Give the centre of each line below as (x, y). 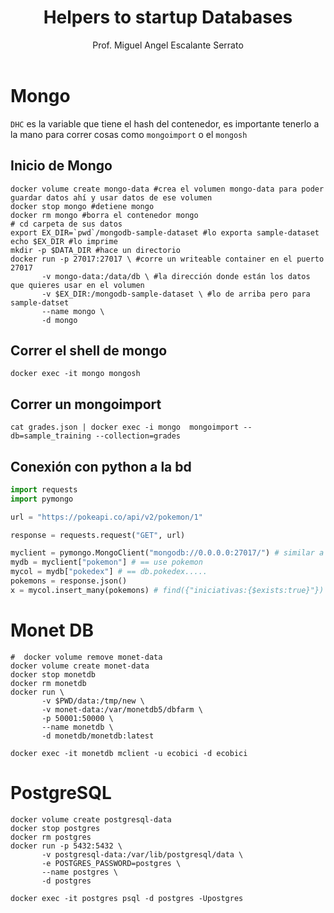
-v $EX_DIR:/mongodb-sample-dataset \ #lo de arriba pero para (176, 294)
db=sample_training (51, 436)
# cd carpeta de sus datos (66, 224)
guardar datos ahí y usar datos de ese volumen (111, 197)
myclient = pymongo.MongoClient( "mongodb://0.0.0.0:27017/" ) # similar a (167, 553)
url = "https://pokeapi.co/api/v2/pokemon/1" (106, 517)
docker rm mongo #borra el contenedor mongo (104, 215)
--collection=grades (138, 436)
